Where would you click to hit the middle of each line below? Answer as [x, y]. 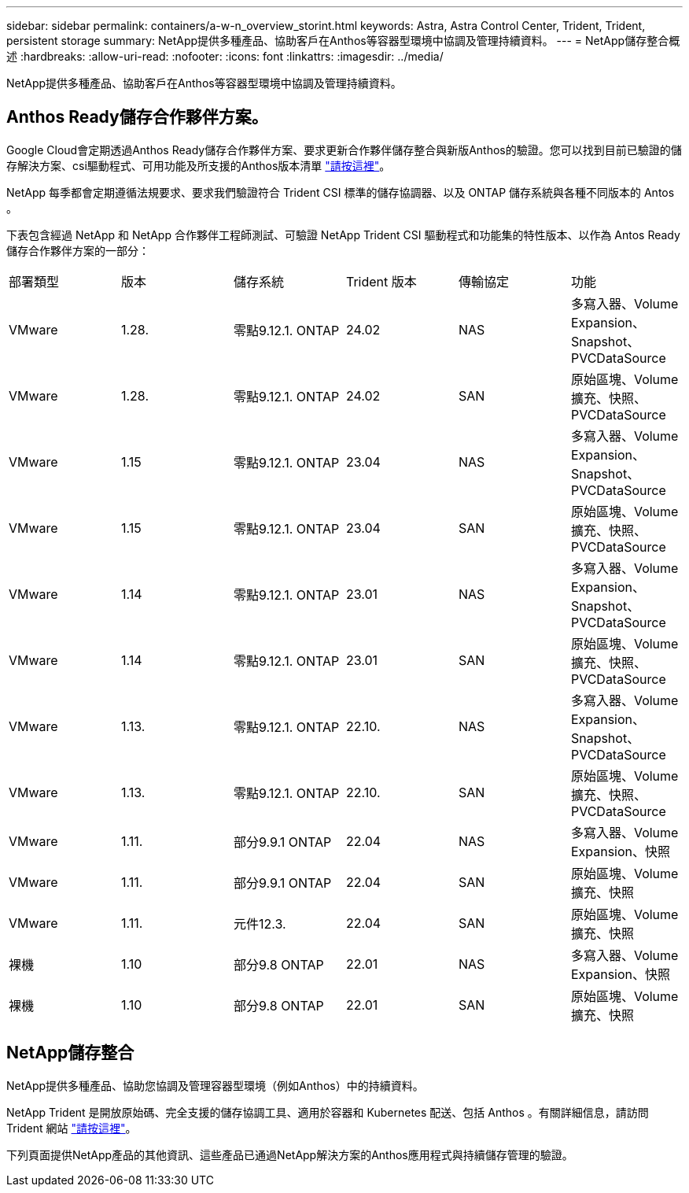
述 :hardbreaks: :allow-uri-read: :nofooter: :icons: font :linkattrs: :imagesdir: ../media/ [225, 56]
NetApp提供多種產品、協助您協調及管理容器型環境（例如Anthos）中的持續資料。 [215, 1085]
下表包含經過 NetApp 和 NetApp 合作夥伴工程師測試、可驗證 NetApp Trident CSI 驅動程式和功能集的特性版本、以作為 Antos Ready [343, 235]
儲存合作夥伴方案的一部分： [78, 250]
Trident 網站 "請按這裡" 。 [72, 1128]
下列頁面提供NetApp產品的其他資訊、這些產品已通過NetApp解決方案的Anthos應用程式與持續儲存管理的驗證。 [290, 1154]
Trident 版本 [381, 281]
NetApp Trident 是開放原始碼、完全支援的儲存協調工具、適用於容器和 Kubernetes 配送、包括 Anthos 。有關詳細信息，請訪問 [328, 1112]
